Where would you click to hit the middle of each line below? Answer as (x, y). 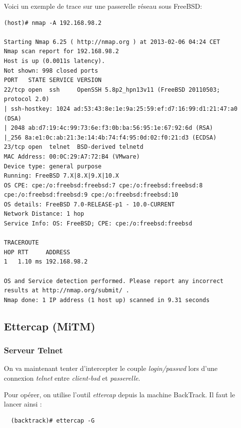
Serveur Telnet (34, 350)
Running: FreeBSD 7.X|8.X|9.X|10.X (62, 176)
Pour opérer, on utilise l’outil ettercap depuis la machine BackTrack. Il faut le (120, 394)
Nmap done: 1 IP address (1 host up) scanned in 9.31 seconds (107, 300)
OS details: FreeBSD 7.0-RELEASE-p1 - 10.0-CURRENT (89, 204)
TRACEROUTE (21, 243)
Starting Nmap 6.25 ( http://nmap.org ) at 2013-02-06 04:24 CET (112, 42)
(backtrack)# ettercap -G (53, 420)
